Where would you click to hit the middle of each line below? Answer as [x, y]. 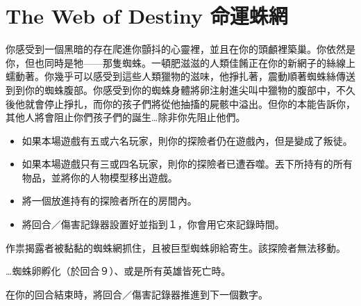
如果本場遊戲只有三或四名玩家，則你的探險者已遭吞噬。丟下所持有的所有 [187, 164]
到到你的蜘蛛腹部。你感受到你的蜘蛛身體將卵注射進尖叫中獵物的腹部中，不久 [180, 89]
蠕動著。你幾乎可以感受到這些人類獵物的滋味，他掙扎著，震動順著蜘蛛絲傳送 [180, 76]
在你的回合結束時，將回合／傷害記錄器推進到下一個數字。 [137, 294]
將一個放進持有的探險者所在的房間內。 [109, 201]
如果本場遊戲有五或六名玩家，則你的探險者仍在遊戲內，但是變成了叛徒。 [187, 140]
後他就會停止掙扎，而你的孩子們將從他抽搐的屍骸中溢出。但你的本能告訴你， [180, 103]
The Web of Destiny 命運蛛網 [147, 16]
